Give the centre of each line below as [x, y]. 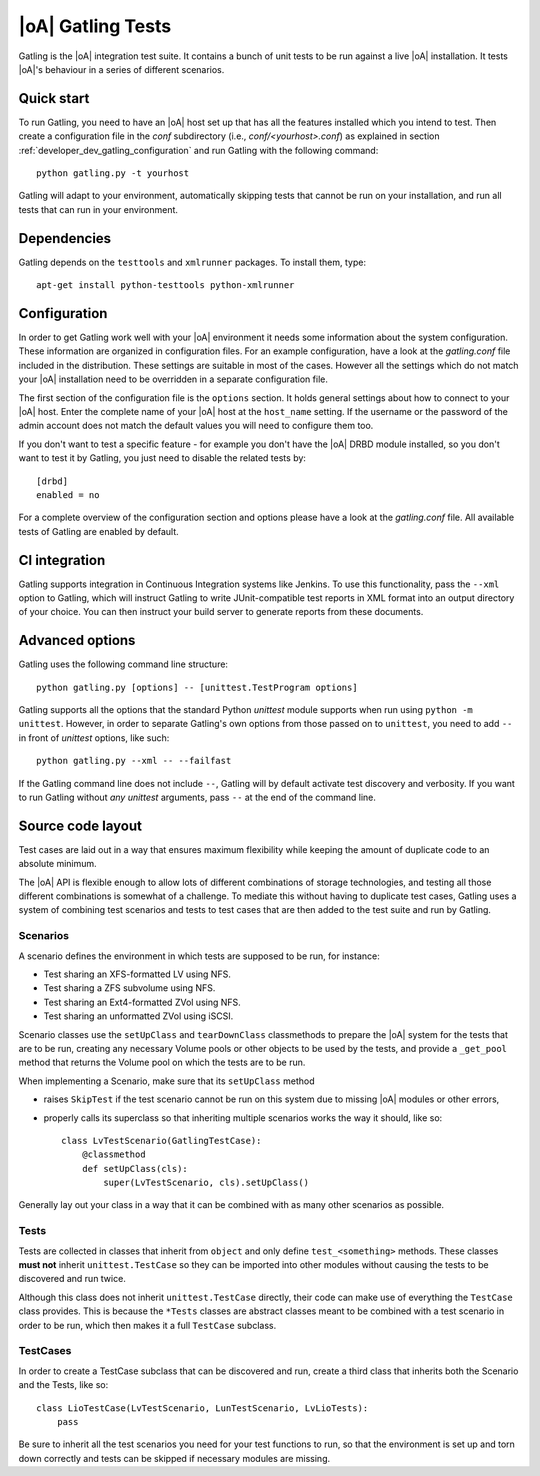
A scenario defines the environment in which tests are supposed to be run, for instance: [199, 956]
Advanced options [77, 640]
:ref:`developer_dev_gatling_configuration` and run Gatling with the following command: [198, 150]
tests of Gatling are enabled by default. [98, 531]
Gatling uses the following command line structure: [123, 664]
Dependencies [65, 238]
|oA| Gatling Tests [95, 26]
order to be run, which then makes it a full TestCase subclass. [147, 1325]
